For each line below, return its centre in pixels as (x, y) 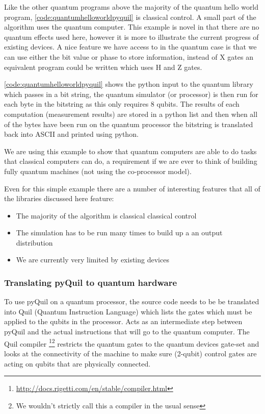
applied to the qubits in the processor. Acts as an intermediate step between (123, 321)
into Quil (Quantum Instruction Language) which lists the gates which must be (128, 311)
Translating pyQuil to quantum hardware (91, 282)
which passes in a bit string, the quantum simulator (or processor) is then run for (131, 94)
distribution (34, 242)
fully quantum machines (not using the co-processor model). (98, 171)
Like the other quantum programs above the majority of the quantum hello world (131, 7)
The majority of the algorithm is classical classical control (106, 215)
